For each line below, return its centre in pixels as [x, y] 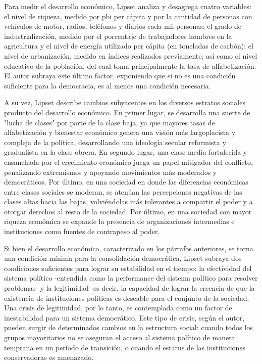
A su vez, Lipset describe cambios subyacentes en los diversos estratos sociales [125, 102]
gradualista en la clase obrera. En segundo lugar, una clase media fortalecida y [126, 152]
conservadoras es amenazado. [49, 357]
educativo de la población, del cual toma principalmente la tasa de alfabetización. [130, 65]
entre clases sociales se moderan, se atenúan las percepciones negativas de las [123, 191]
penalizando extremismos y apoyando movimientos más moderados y [111, 172]
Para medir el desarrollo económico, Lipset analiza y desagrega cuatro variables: [128, 6]
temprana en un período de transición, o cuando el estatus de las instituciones [125, 347]
